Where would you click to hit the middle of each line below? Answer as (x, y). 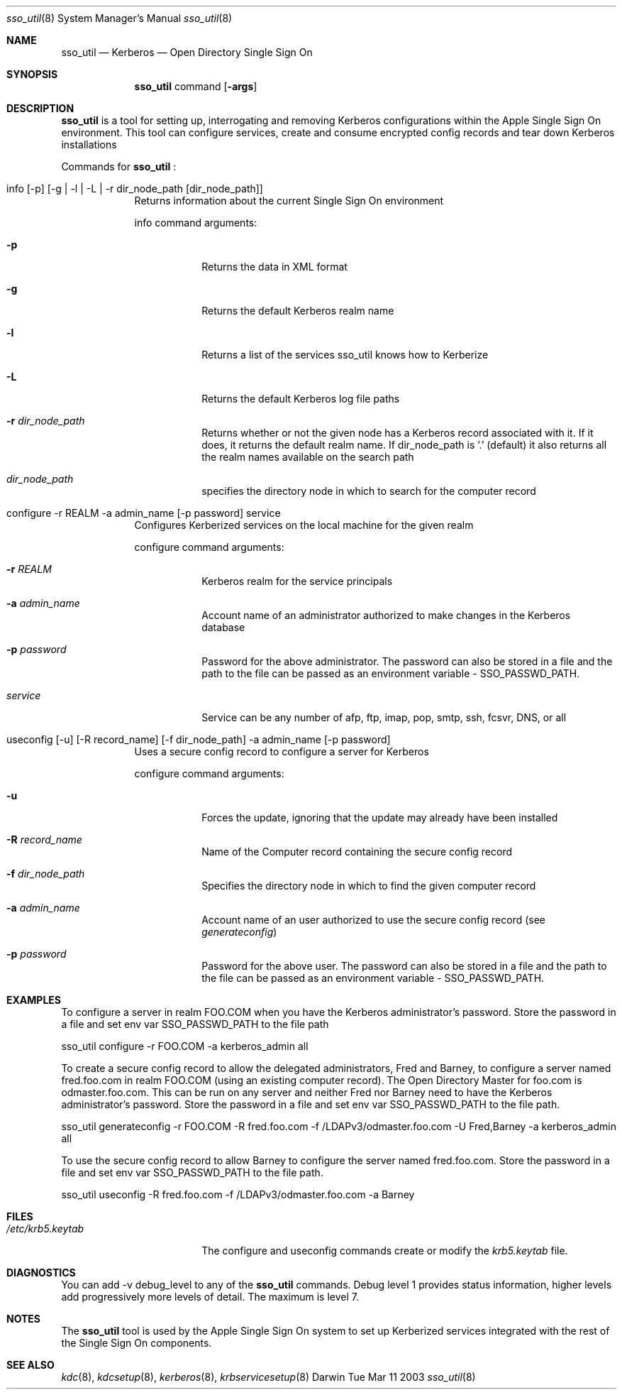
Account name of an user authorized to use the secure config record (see (373, 920)
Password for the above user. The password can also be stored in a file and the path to (404, 966)
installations (89, 144)
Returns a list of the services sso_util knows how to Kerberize (345, 355)
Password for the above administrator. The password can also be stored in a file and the (407, 661)
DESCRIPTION (40, 108)
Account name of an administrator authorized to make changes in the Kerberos (386, 615)
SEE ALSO (30, 1365)
